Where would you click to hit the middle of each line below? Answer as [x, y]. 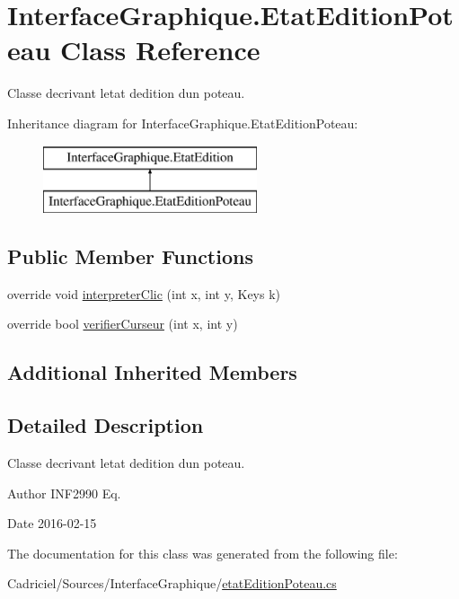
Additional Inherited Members [152, 372]
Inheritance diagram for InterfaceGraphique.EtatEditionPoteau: [183, 123]
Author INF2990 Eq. [64, 493]
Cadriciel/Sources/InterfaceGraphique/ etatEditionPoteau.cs [172, 583]
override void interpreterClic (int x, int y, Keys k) [144, 293]
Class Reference [160, 50]
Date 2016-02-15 [52, 523]
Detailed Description [106, 425]
